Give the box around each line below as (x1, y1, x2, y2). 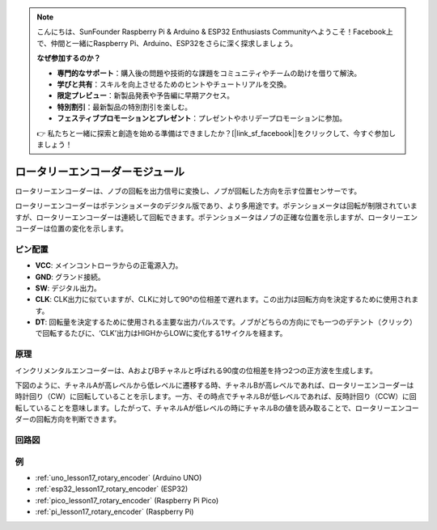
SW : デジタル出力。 (35, 283, 101, 293)
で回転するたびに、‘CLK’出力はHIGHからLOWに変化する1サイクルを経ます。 (35, 329, 287, 338)
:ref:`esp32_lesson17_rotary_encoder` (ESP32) (35, 484, 189, 494)
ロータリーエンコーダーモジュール (15, 164, 185, 178)
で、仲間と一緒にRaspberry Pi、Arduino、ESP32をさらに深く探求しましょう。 (36, 38, 298, 48)
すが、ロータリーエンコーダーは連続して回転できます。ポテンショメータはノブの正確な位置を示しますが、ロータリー (15, 212, 404, 222)
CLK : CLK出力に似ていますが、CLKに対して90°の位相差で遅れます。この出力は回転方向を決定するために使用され (35, 295, 412, 304)
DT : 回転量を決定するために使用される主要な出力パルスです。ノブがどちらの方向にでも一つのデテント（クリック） (35, 317, 417, 327)
